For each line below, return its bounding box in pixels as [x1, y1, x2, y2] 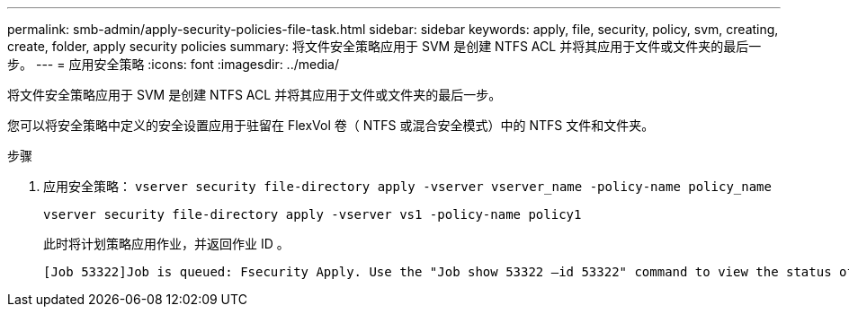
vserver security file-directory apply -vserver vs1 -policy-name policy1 [43, 207, 582, 222]
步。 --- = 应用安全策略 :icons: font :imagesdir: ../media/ [7, 57, 340, 72]
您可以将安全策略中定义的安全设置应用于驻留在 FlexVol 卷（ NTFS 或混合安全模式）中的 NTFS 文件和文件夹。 [7, 118, 655, 133]
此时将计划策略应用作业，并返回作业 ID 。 [43, 236, 290, 251]
